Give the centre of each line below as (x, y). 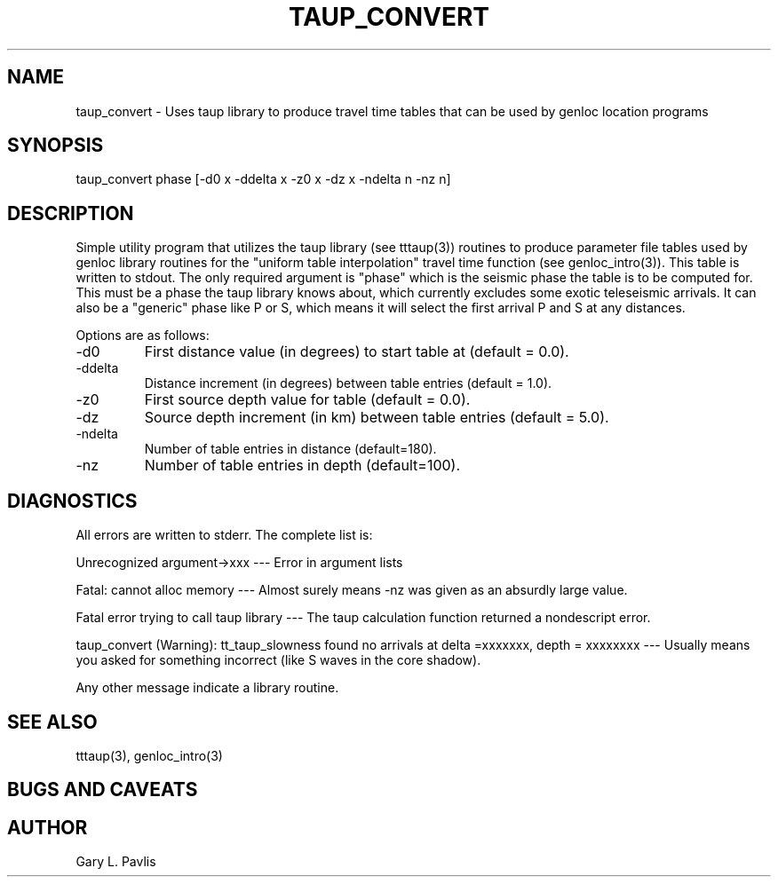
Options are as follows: (143, 335)
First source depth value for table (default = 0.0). (307, 400)
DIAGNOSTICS (72, 501)
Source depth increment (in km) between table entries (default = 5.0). (377, 418)
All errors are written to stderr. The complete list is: (224, 535)
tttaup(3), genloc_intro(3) (149, 755)
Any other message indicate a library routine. (207, 688)
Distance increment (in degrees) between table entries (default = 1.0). (348, 383)
